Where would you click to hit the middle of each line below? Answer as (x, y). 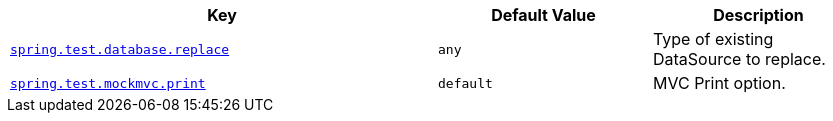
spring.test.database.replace (120, 49)
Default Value (543, 15)
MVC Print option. (719, 83)
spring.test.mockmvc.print (108, 83)
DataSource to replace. (739, 59)
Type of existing (713, 39)
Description (758, 15)
